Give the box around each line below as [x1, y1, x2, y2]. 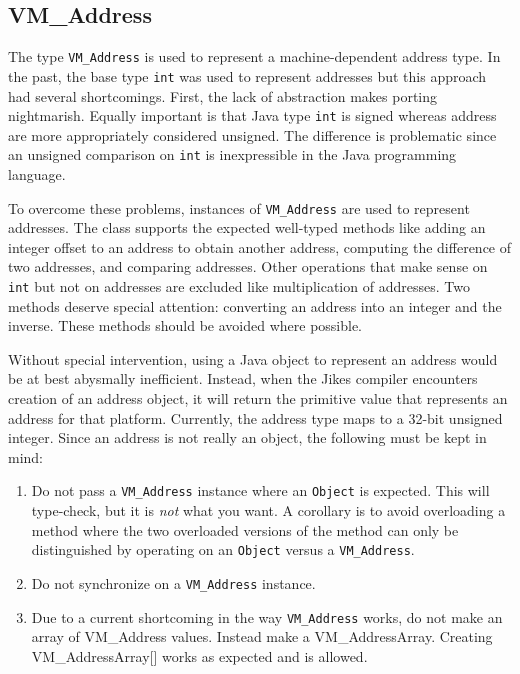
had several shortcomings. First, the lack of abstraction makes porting [8, 85, 438, 106]
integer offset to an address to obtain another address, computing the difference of [8, 236, 512, 257]
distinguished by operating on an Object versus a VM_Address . [31, 539, 415, 560]
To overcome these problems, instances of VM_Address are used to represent [8, 197, 470, 218]
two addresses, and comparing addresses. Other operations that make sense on [8, 256, 488, 277]
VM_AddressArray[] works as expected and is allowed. [31, 645, 368, 666]
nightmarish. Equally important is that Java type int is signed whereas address [8, 105, 497, 126]
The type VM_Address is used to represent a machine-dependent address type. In [8, 46, 501, 67]
